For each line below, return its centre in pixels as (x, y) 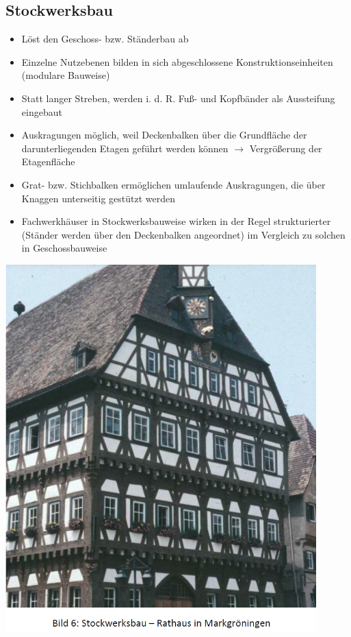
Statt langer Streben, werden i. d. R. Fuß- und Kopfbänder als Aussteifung (178, 98)
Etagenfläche (48, 161)
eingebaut (42, 111)
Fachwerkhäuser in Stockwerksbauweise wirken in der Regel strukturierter (176, 221)
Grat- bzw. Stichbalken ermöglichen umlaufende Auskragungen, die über (173, 184)
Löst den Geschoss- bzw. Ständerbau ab (105, 39)
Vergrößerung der (286, 148)
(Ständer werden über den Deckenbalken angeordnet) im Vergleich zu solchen (183, 234)
